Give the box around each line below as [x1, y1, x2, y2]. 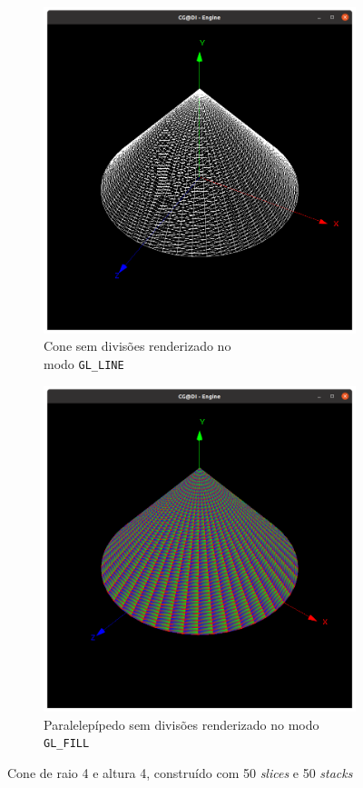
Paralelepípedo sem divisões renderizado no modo [44, 714, 319, 733]
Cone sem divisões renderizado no [44, 336, 231, 355]
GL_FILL [44, 737, 90, 751]
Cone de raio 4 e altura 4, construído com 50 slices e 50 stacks [7, 763, 353, 783]
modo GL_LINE [44, 354, 124, 373]
